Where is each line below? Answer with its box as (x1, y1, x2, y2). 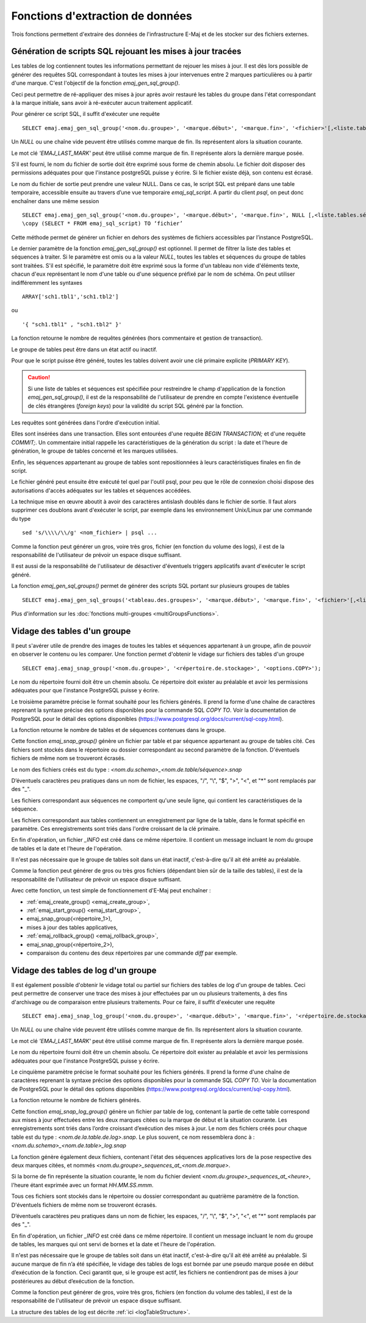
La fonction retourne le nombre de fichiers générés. (11, 1097, 142, 1104)
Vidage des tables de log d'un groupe (11, 965, 157, 975)
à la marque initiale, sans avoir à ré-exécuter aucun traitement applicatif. (11, 99, 193, 107)
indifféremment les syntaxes (11, 279, 82, 286)
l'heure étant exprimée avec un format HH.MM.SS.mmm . (11, 1181, 154, 1189)
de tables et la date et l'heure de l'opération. (11, 845, 123, 852)
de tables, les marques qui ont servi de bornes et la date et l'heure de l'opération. (11, 1241, 216, 1248)
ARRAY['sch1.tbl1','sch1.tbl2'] (22, 293, 119, 300)
